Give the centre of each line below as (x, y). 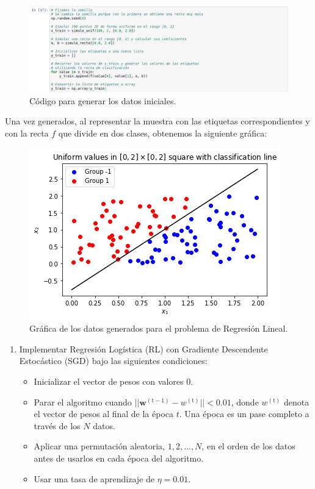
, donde (245, 402)
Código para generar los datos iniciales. (103, 100)
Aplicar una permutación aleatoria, (100, 446)
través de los (57, 425)
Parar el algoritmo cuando (83, 402)
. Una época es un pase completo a (244, 414)
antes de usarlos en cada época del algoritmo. (119, 458)
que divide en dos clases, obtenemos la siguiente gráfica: (163, 133)
